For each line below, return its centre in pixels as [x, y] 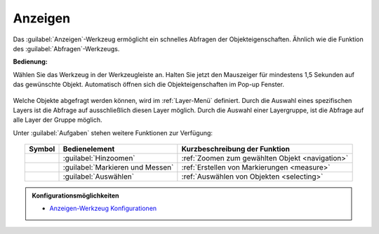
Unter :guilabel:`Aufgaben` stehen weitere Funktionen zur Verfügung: [113, 132]
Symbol [42, 149]
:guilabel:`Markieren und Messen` [118, 167]
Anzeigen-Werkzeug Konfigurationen [103, 208]
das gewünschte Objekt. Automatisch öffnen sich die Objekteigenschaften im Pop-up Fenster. [148, 85]
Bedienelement [89, 149]
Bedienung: [31, 62]
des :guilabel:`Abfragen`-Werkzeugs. [66, 48]
